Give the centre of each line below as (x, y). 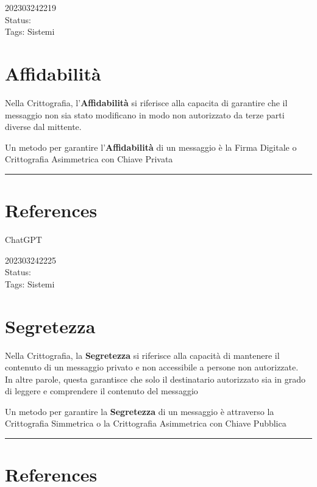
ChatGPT (23, 239)
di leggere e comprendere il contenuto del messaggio (102, 391)
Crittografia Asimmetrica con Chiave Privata (89, 159)
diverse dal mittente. (43, 127)
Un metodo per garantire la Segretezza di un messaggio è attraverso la (140, 411)
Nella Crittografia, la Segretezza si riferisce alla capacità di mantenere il (142, 355)
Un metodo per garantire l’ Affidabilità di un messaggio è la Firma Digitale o (151, 147)
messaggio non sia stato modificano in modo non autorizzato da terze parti (145, 114)
